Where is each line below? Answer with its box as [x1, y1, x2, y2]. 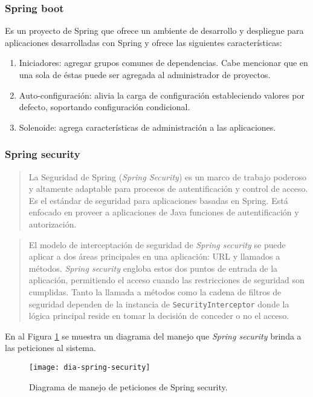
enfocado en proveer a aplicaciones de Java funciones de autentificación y [28, 206, 299, 218]
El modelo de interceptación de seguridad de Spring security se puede [28, 238, 286, 251]
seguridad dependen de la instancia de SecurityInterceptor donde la [28, 297, 289, 310]
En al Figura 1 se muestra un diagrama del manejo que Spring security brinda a [5, 329, 302, 342]
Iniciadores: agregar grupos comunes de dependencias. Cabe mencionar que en [19, 56, 308, 69]
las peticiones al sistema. [5, 341, 96, 354]
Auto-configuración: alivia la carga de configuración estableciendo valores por [19, 88, 305, 101]
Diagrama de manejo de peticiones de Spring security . [29, 380, 228, 393]
